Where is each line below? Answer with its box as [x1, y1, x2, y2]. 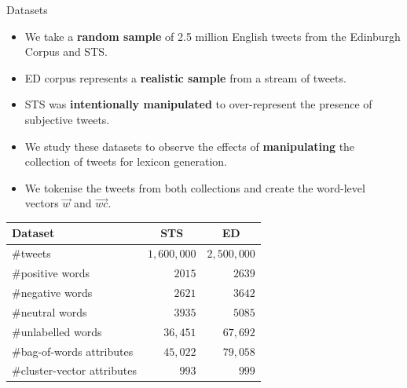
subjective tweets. [24, 111, 110, 127]
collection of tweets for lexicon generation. [24, 153, 227, 170]
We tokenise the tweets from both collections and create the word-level [24, 179, 365, 196]
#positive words [12, 265, 90, 281]
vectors [24, 195, 59, 211]
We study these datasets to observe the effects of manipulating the [24, 137, 355, 154]
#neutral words [12, 303, 87, 320]
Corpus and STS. [24, 43, 108, 60]
